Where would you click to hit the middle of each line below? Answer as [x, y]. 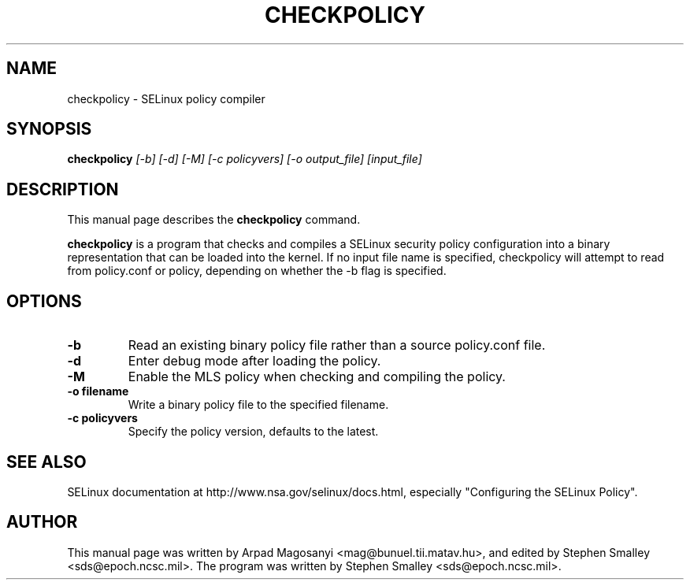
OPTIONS [44, 301]
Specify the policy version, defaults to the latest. [253, 432]
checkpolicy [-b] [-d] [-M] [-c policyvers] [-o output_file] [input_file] [245, 159]
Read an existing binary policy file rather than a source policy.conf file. [337, 345]
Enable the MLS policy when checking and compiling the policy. [317, 377]
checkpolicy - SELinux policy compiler [166, 98]
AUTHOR [42, 522]
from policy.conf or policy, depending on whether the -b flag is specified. [257, 271]
